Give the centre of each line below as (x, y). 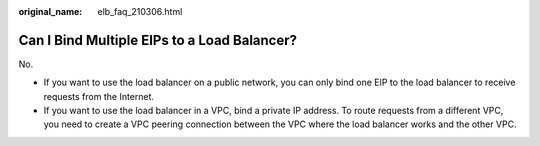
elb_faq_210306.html (140, 11)
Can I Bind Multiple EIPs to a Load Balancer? (158, 40)
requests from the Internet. (99, 96)
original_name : (50, 11)
